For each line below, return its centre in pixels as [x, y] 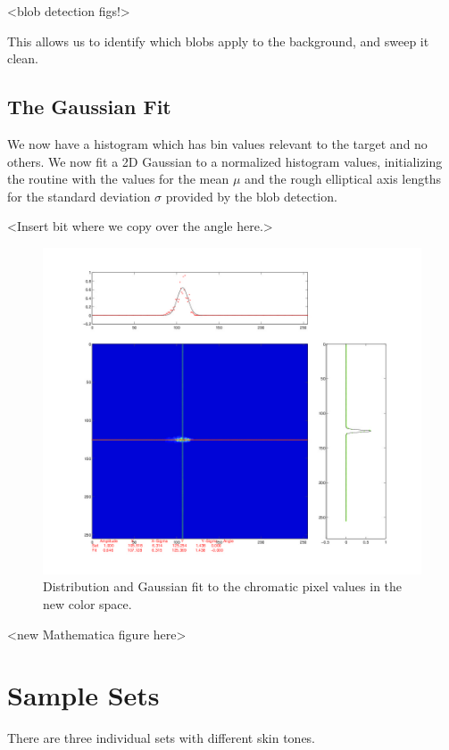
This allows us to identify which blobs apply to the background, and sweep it [218, 41]
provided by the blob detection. [251, 196]
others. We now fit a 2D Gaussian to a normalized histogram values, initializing [225, 161]
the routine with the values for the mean [118, 179]
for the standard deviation [79, 196]
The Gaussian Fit [89, 107]
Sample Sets [83, 695]
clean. [23, 58]
